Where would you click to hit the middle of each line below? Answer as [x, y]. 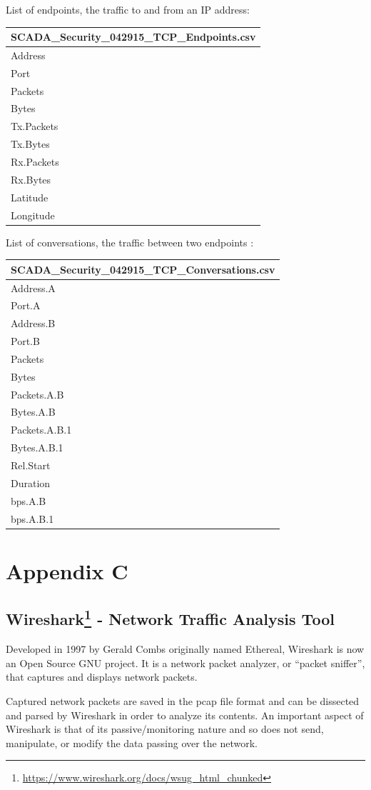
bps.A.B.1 [32, 518]
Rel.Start [31, 465]
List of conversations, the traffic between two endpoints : [130, 242]
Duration [31, 482]
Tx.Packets [35, 126]
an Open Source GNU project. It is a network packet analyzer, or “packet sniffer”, [185, 662]
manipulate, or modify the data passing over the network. [132, 742]
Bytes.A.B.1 [37, 447]
